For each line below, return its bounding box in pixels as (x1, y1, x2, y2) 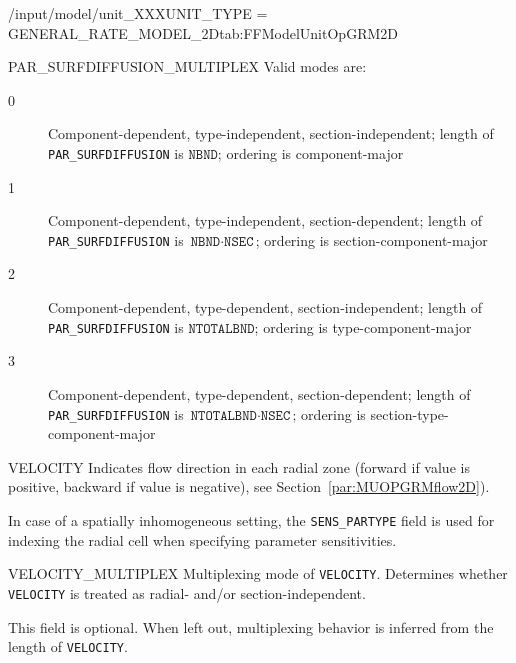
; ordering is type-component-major (254, 316, 472, 337)
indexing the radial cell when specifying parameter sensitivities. (8, 529, 397, 550)
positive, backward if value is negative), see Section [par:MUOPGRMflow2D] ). (8, 476, 490, 497)
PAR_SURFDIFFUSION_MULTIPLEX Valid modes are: (8, 56, 367, 77)
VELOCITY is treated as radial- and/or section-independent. (8, 582, 366, 603)
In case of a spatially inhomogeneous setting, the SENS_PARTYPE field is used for (8, 509, 495, 530)
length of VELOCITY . (8, 636, 128, 657)
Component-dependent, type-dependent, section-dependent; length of (48, 383, 471, 404)
